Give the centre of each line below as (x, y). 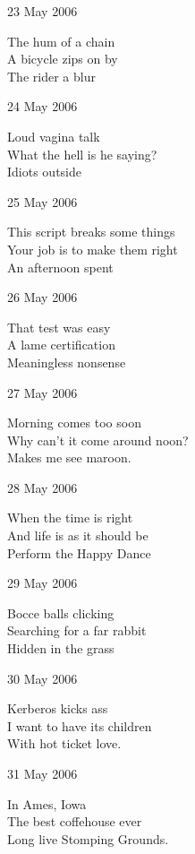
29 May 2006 (42, 583)
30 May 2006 (42, 678)
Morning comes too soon (74, 423)
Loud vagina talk (54, 136)
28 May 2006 (42, 487)
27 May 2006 (42, 392)
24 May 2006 (42, 106)
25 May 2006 (42, 201)
